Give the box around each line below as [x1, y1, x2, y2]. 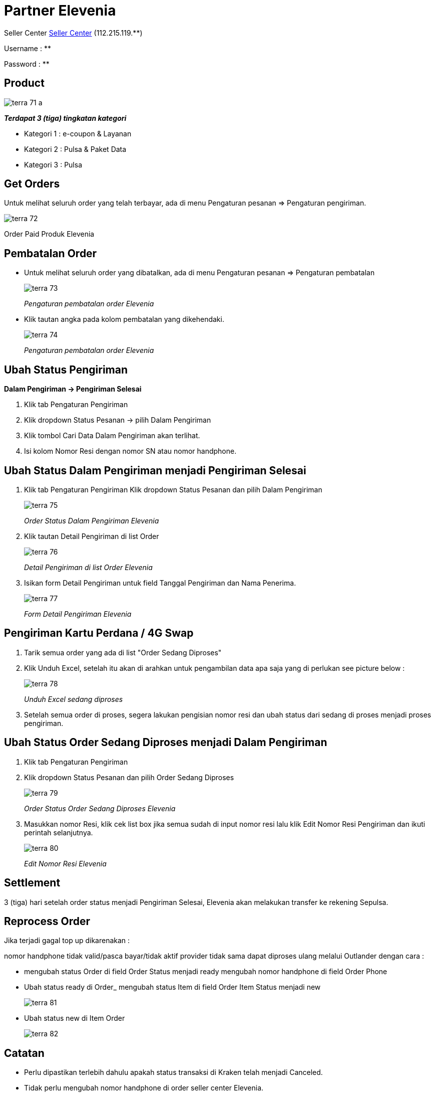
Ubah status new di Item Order [24, 1014, 125, 1023]
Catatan [4, 1046, 45, 1059]
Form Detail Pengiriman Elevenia [24, 609, 132, 618]
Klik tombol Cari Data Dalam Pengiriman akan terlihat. [24, 431, 200, 440]
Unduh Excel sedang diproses [24, 694, 123, 703]
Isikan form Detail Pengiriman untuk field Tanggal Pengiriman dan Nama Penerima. [24, 578, 296, 587]
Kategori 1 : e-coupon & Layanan [24, 129, 132, 138]
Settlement [4, 876, 61, 889]
